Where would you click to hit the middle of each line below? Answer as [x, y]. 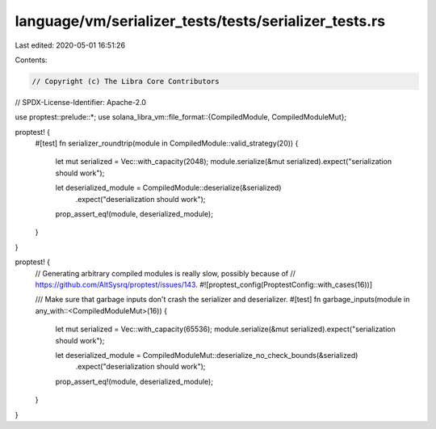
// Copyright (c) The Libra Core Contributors [126, 81]
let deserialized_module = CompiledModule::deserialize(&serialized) [168, 188]
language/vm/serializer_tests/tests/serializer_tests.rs [200, 21]
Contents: [31, 60]
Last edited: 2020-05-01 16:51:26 [70, 45]
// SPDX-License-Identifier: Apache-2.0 [81, 102]
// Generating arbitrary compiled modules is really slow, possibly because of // [166, 273]
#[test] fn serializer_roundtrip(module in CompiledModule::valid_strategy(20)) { [167, 143]
